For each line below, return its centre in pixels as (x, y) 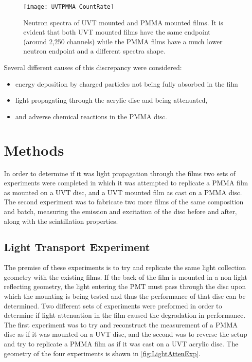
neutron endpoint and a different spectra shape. (94, 51)
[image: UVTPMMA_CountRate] (69, 7)
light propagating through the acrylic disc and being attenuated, (111, 100)
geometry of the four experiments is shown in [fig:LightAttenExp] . (102, 353)
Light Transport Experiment (77, 247)
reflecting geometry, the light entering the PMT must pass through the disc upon (125, 286)
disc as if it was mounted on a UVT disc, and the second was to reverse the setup (126, 334)
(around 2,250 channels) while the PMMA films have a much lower (123, 41)
